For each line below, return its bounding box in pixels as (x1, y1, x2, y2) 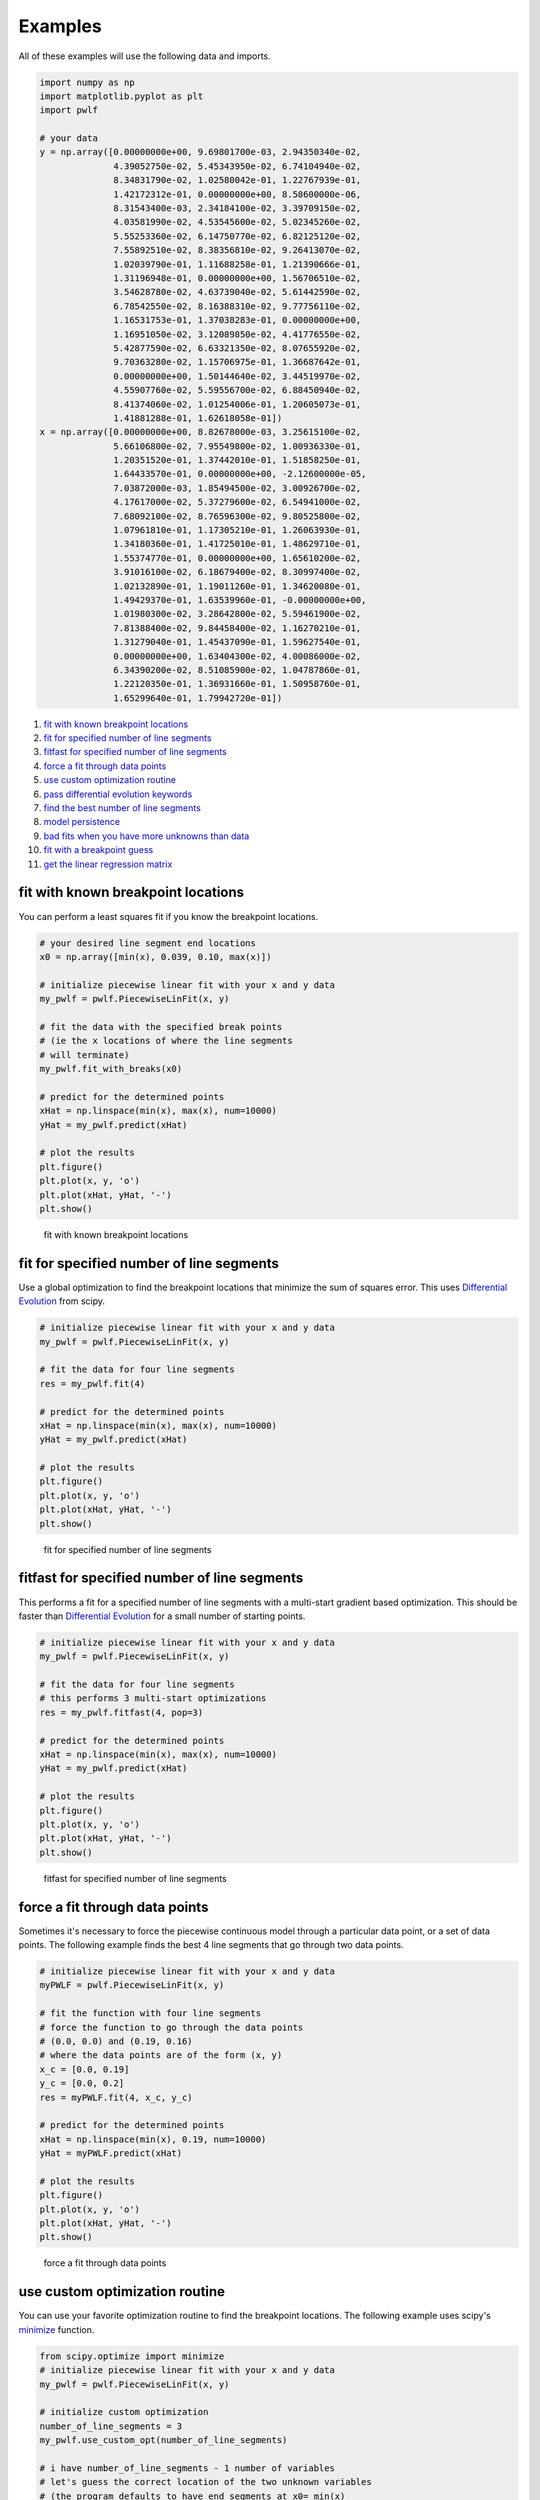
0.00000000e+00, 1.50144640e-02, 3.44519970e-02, (113, 370, 362, 382)
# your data (39, 133, 99, 144)
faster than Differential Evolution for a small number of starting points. (18, 1610, 306, 1622)
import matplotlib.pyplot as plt (39, 90, 204, 102)
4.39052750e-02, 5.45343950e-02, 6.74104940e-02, (113, 160, 362, 172)
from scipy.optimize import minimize (39, 2350, 225, 2362)
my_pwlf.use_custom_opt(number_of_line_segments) (39, 2435, 288, 2446)
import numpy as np (39, 76, 135, 88)
